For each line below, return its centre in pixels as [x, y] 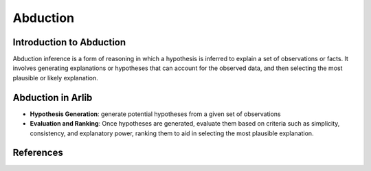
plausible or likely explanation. [56, 78]
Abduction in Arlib [53, 97]
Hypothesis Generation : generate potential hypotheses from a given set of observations [155, 114]
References [38, 153]
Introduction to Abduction [69, 42]
